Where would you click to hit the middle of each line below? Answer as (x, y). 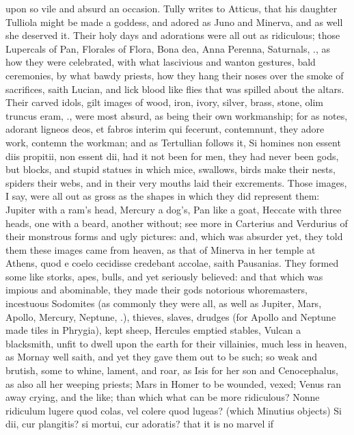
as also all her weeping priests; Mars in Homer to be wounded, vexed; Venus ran (174, 383)
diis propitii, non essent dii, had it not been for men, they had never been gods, (172, 156)
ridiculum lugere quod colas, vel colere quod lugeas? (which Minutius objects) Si (174, 410)
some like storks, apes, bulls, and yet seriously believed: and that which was (164, 276)
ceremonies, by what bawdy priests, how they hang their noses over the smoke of (175, 75)
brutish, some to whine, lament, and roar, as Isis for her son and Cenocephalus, (172, 370)
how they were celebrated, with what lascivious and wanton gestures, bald (161, 62)
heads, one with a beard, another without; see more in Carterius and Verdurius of (177, 223)
